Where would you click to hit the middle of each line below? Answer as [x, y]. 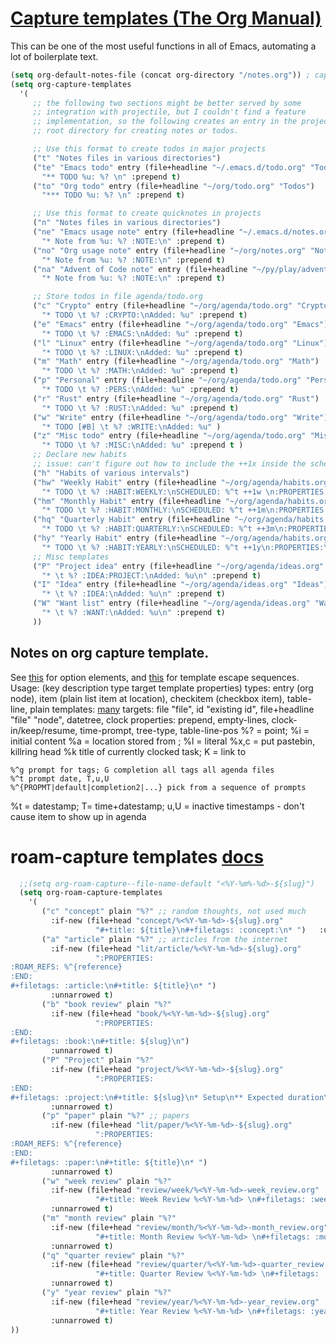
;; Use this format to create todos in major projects [149, 149]
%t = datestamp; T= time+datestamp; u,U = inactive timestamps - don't [157, 806]
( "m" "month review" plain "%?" [109, 1218]
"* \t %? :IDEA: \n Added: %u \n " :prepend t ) [133, 594]
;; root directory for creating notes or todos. [136, 131]
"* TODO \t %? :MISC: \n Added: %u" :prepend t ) [142, 445]
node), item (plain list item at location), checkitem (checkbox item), [147, 698]
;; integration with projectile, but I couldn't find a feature [169, 112]
